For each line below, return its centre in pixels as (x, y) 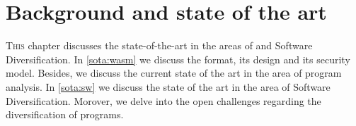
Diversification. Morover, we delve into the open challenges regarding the (163, 100)
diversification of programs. (65, 114)
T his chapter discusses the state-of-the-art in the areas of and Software (159, 45)
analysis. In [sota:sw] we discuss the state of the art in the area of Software (168, 86)
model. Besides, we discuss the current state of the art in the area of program (174, 73)
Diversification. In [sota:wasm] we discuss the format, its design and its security (178, 59)
